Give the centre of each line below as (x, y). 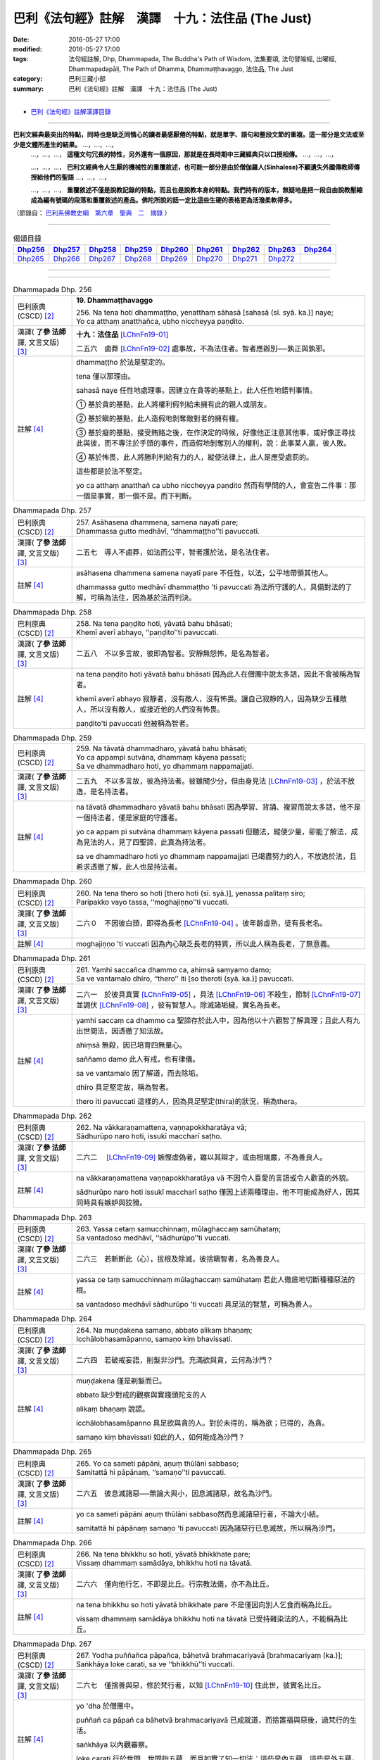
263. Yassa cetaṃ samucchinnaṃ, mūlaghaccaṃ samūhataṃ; (179, 1228)
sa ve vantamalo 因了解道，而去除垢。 (140, 1074)
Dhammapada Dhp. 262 (52, 1116)
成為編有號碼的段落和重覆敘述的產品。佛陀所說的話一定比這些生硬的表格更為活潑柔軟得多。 (163, 200)
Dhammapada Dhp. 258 (52, 612)
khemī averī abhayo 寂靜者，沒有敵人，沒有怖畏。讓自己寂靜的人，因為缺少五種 (208, 698)
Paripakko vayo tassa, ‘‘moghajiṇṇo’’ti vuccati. (153, 902)
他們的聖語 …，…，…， (76, 177)
